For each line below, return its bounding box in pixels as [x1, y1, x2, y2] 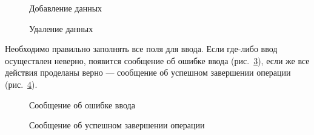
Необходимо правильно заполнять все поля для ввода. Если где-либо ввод [5, 42, 278, 55]
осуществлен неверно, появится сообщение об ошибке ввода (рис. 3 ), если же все [5, 54, 310, 67]
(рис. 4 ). [5, 77, 38, 90]
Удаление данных [29, 22, 93, 35]
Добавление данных [29, 2, 102, 14]
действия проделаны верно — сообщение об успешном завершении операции [5, 66, 291, 79]
